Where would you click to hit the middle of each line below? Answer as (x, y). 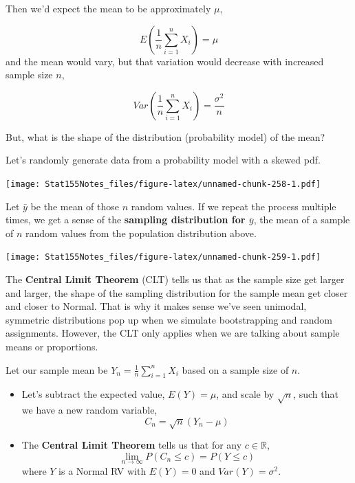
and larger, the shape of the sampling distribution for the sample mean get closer (177, 292)
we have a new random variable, (89, 410)
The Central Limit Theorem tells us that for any (132, 445)
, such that (316, 394)
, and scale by (245, 394)
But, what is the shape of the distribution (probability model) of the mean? (165, 136)
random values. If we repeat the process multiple (234, 206)
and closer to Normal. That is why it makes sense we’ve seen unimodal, (156, 306)
